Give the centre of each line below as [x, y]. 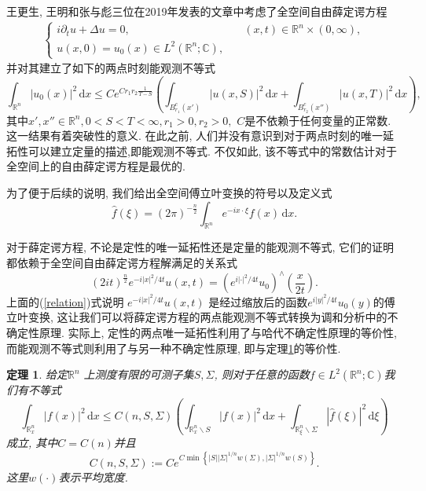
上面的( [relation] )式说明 [65, 301]
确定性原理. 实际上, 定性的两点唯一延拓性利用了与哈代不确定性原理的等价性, [202, 332]
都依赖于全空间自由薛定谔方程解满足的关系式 [122, 263]
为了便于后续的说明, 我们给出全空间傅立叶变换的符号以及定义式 [169, 193]
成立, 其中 [32, 443]
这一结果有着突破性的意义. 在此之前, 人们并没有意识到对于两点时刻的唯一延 [200, 136]
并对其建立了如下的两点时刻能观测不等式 [111, 68]
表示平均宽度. [93, 477]
